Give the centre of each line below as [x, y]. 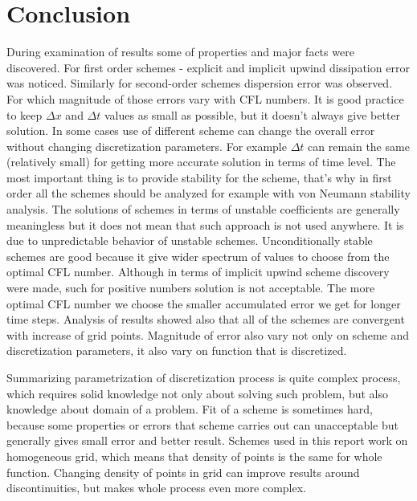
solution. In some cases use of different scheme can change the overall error [191, 130]
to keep [25, 114]
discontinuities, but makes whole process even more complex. [156, 488]
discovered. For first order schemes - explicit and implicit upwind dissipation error [208, 67]
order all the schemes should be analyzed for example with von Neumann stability [208, 193]
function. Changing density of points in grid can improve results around [183, 472]
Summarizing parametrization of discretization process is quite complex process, [204, 377]
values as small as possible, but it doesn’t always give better [252, 114]
